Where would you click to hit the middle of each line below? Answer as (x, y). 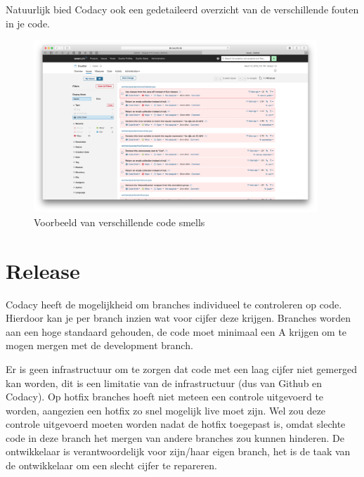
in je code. (28, 23)
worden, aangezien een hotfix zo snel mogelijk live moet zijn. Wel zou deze (166, 410)
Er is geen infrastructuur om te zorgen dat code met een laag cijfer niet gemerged (181, 368)
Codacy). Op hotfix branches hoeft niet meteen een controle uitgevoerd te (165, 397)
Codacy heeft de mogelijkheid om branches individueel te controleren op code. (174, 304)
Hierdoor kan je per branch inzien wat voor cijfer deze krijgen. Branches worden (178, 318)
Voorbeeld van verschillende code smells (119, 222)
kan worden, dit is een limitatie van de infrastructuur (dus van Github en (164, 383)
